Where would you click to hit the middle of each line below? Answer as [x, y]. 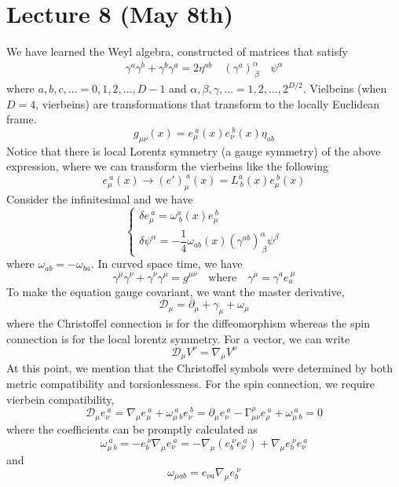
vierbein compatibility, [60, 399]
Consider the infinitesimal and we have [100, 199]
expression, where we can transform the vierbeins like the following [167, 166]
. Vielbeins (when [345, 88]
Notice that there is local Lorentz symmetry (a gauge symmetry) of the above [194, 150]
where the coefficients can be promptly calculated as [132, 429]
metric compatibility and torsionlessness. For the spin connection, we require [191, 383]
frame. [22, 119]
